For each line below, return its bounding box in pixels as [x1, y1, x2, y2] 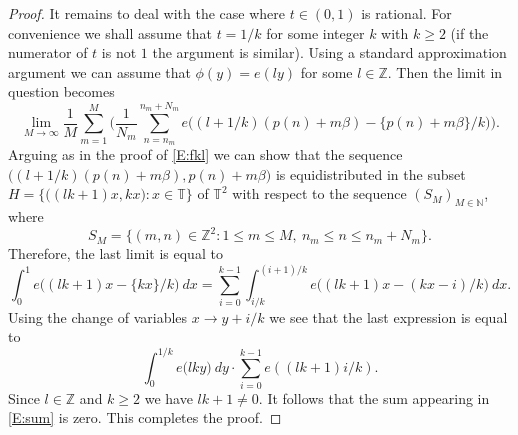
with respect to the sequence [232, 183, 407, 204]
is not [101, 42, 137, 63]
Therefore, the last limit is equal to [8, 243, 223, 264]
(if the [450, 22, 489, 43]
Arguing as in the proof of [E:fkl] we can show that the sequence [8, 143, 403, 164]
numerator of [8, 42, 88, 63]
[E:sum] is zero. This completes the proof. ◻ [8, 407, 282, 428]
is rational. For [361, 3, 452, 23]
